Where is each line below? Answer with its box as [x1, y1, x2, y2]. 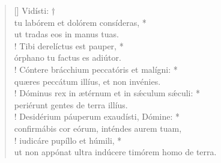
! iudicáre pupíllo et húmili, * [14, 134, 122, 146]
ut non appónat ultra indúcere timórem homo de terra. [14, 146, 217, 158]
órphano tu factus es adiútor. [14, 51, 121, 64]
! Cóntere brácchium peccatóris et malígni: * [14, 63, 178, 75]
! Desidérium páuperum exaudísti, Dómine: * [14, 110, 180, 123]
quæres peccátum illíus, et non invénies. [14, 75, 161, 87]
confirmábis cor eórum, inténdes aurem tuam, [14, 121, 182, 134]
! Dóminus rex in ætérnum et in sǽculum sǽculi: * [14, 87, 201, 99]
